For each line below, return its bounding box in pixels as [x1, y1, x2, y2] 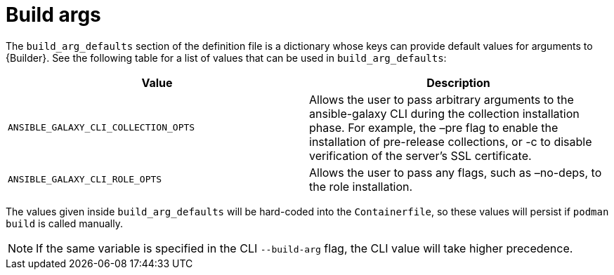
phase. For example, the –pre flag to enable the [309, 120, 559, 135]
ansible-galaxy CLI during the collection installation [309, 106, 580, 121]
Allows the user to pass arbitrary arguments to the [309, 92, 574, 107]
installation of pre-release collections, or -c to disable [309, 134, 592, 149]
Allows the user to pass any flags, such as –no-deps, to [309, 165, 602, 180]
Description [426, 75, 490, 90]
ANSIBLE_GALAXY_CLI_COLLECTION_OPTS [8, 122, 195, 133]
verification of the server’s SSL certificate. [309, 148, 532, 163]
